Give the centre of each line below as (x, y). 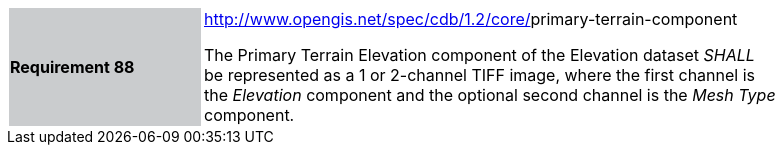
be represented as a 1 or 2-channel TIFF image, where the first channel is (480, 75)
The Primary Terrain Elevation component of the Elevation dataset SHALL (479, 55)
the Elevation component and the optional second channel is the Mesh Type (490, 95)
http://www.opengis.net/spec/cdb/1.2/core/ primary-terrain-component (471, 19)
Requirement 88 (72, 67)
